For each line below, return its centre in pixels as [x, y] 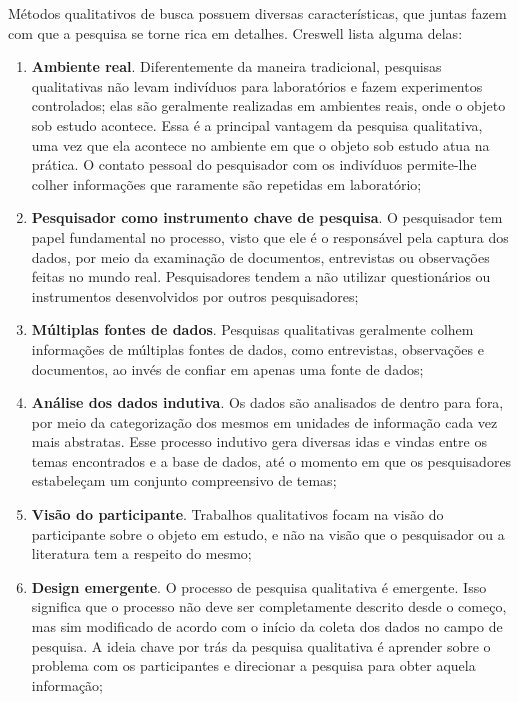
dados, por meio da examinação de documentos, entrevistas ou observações [260, 256]
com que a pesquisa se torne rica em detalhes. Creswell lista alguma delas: [235, 32]
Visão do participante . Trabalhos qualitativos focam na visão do [237, 514]
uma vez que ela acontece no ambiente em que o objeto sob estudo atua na [260, 144]
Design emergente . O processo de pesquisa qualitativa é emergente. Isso [259, 586]
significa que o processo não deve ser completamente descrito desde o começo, [269, 606]
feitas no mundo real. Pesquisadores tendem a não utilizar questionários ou [261, 276]
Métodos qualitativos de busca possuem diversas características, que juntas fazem [257, 13]
